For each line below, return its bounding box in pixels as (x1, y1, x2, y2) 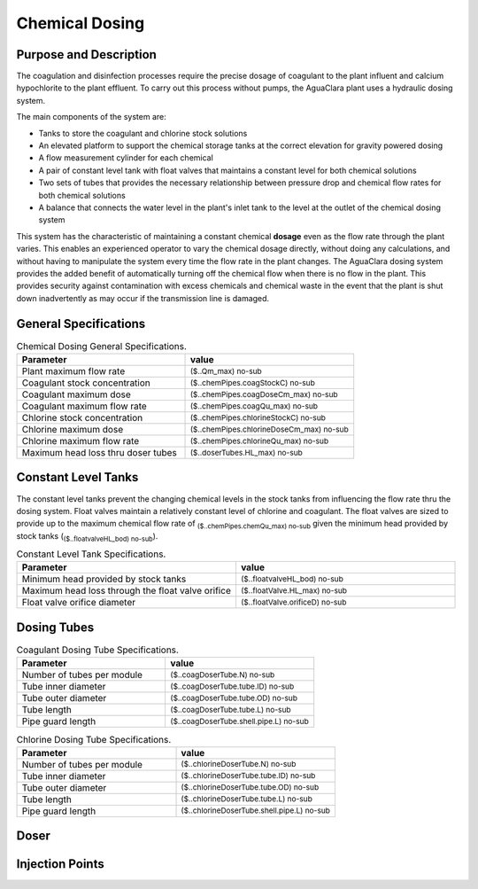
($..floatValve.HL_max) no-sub (240, 586, 347, 596)
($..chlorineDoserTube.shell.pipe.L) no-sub (181, 806, 331, 815)
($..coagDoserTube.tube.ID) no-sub (170, 682, 295, 691)
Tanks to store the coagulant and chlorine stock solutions (38, 128, 248, 138)
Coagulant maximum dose (21, 388, 132, 401)
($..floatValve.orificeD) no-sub (240, 597, 347, 607)
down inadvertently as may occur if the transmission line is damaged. (16, 292, 270, 303)
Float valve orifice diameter (21, 597, 136, 609)
